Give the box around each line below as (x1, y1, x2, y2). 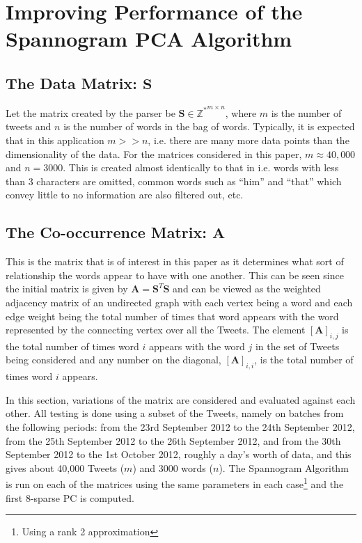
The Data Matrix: (6, 72, 137, 93)
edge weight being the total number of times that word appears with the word (6, 308, 339, 323)
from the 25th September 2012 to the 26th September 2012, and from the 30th (6, 433, 341, 448)
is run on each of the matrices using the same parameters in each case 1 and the (6, 475, 344, 491)
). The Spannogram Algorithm (219, 460, 349, 475)
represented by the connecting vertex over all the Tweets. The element (6, 322, 306, 337)
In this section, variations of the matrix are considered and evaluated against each (6, 392, 356, 407)
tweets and (6, 119, 52, 134)
